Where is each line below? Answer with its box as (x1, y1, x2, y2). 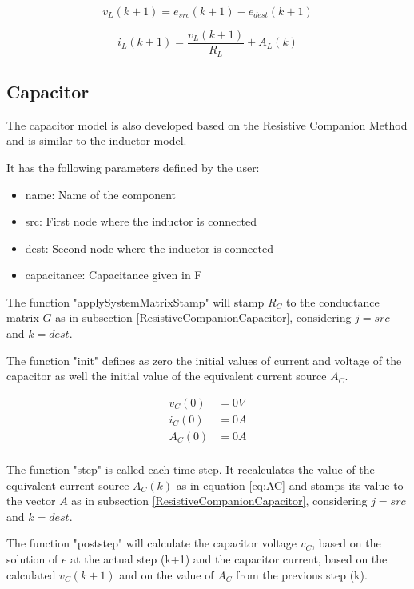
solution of (6, 550, 58, 567)
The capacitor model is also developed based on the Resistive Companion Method (6, 116, 408, 133)
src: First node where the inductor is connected (25, 213, 257, 230)
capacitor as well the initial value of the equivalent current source (6, 367, 327, 384)
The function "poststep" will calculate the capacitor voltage (6, 535, 297, 551)
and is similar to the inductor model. (6, 132, 187, 149)
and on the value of (119, 566, 214, 583)
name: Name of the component (25, 186, 176, 202)
